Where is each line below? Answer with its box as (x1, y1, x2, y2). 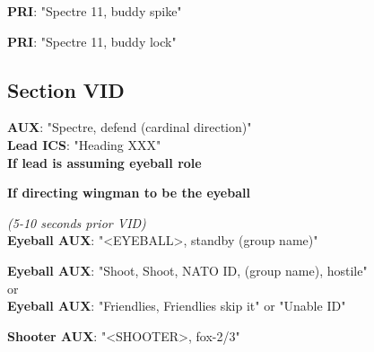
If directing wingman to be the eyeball (7, 183, 250, 202)
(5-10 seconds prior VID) (7, 213, 146, 232)
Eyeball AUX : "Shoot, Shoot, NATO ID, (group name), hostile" (7, 260, 368, 279)
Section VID (7, 75, 125, 103)
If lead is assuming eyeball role (7, 153, 202, 172)
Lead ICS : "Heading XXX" (7, 135, 161, 154)
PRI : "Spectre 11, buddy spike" (7, 2, 182, 20)
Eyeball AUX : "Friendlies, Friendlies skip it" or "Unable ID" (7, 296, 346, 315)
